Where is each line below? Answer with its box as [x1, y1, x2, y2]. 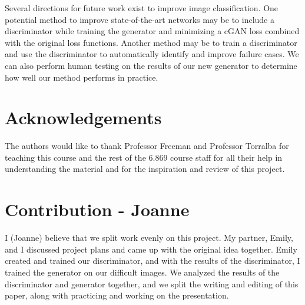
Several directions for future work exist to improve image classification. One [5, 2, 279, 14]
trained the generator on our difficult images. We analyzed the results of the [5, 266, 280, 278]
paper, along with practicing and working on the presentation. [5, 289, 229, 301]
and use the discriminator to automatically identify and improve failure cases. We [5, 48, 299, 60]
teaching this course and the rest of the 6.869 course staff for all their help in [5, 151, 283, 163]
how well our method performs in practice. [5, 71, 158, 83]
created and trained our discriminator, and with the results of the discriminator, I [5, 254, 300, 267]
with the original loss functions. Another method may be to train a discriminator [5, 36, 297, 48]
